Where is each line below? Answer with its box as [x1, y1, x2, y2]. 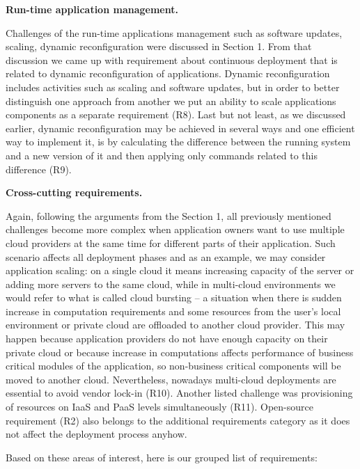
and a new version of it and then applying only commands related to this [6, 148, 318, 162]
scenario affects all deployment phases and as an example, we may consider [6, 249, 326, 264]
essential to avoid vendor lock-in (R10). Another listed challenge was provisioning [6, 385, 353, 400]
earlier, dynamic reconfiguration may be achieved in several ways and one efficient [6, 120, 355, 135]
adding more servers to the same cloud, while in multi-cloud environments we [6, 276, 336, 291]
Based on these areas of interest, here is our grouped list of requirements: [6, 450, 318, 464]
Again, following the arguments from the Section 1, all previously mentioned [6, 208, 331, 223]
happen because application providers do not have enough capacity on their [6, 331, 328, 346]
